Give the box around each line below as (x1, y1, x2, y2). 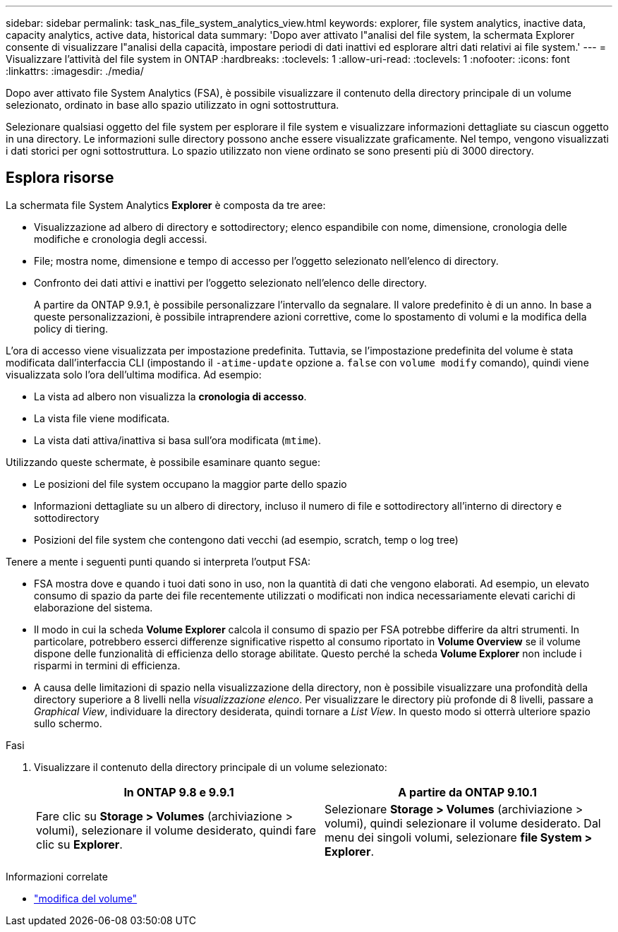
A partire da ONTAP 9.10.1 (398, 784, 537, 799)
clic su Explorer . (36, 837, 123, 852)
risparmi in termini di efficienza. (34, 659, 181, 671)
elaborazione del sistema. (34, 601, 153, 614)
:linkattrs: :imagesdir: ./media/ (6, 65, 144, 77)
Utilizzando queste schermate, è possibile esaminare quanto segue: (6, 455, 321, 468)
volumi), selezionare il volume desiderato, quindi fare (36, 823, 317, 837)
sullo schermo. (34, 717, 102, 729)
